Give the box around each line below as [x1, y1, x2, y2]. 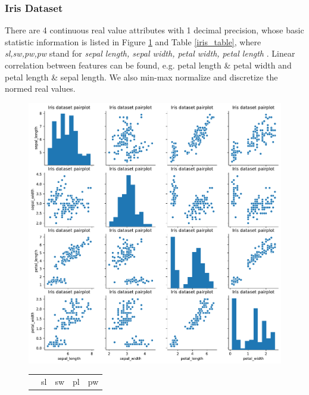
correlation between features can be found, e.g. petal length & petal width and [5, 59, 292, 71]
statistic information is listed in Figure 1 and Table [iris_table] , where [5, 35, 261, 48]
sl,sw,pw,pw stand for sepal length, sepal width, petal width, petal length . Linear [5, 47, 295, 60]
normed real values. [5, 82, 76, 95]
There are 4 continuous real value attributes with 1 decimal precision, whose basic [5, 24, 304, 36]
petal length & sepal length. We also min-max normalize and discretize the [5, 70, 278, 83]
